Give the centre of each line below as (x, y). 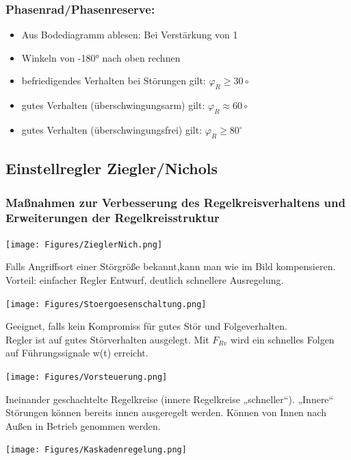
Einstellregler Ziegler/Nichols (112, 168)
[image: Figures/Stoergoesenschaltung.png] (106, 304)
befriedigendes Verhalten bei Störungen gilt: (114, 81)
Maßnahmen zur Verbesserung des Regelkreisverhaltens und (175, 202)
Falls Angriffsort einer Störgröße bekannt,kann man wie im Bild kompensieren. (171, 266)
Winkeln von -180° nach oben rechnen (101, 57)
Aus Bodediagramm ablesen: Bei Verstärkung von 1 (130, 35)
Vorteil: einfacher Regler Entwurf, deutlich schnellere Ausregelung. (145, 279)
